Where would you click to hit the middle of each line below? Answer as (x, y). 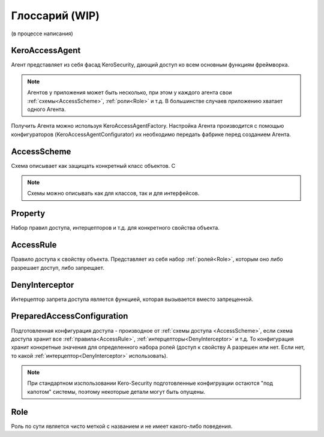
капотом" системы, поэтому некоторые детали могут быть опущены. (116, 391)
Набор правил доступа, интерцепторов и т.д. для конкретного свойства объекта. (115, 228)
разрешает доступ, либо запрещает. (58, 267)
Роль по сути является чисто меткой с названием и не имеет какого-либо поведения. (122, 426)
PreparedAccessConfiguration (70, 316)
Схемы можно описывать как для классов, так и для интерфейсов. (113, 193)
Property (28, 214)
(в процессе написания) (42, 34)
